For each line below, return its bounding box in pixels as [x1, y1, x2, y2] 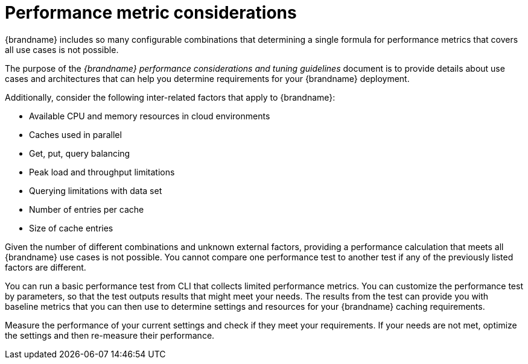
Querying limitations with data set [29, 185, 162, 196]
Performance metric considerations [5, 2, 297, 23]
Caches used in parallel [29, 129, 122, 140]
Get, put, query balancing [29, 148, 130, 158]
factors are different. [5, 262, 86, 272]
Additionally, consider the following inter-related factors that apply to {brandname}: [5, 92, 336, 102]
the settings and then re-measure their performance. [5, 330, 215, 340]
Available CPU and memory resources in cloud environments [29, 110, 270, 121]
